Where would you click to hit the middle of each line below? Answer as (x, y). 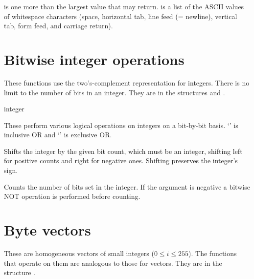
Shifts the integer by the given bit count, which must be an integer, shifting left (123, 151)
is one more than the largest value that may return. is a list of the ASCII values (124, 6)
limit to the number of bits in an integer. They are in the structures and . (115, 92)
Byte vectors (47, 230)
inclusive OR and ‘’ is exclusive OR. (58, 135)
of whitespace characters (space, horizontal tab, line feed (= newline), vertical (121, 16)
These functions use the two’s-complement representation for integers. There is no (127, 82)
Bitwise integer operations (94, 59)
